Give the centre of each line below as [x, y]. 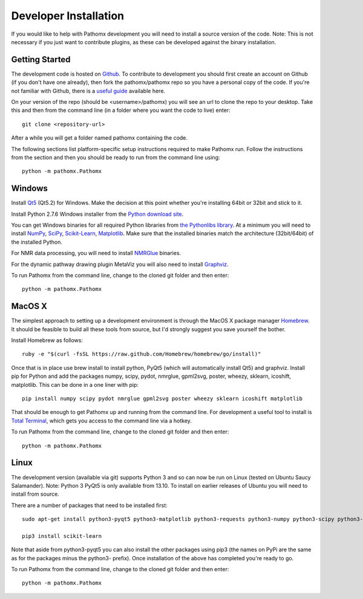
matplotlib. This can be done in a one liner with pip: [75, 384]
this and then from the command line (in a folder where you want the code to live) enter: [121, 110]
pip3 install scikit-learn [62, 536]
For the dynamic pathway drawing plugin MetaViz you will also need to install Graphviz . [120, 264]
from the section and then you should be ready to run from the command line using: [116, 157]
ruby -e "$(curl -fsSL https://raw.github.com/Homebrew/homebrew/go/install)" [142, 354]
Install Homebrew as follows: [47, 340]
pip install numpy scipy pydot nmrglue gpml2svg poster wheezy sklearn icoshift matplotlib [162, 399]
